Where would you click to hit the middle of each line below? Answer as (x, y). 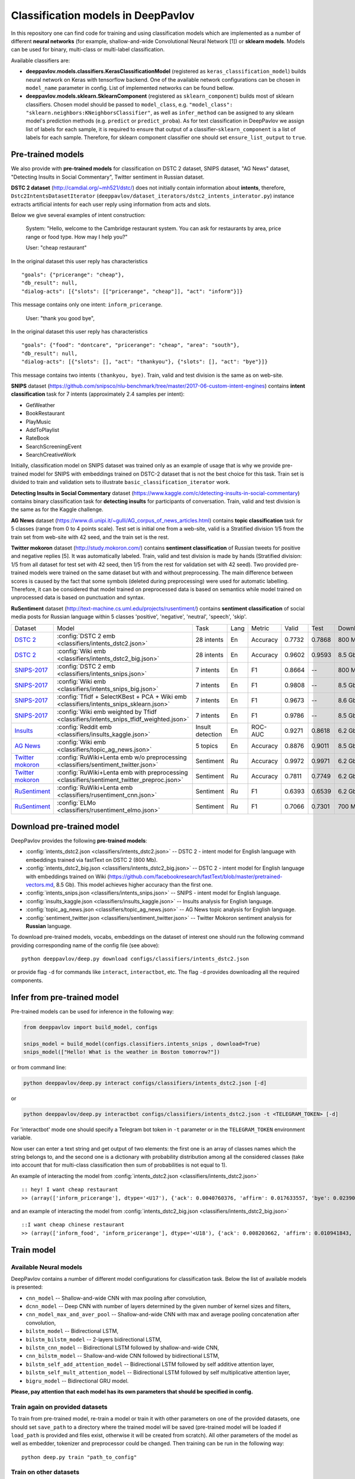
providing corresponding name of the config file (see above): (85, 945)
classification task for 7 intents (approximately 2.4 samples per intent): (98, 394)
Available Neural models (47, 1267)
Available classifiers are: (41, 60)
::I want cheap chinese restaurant (73, 1225)
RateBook (38, 438)
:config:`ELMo (77, 803)
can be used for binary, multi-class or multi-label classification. (88, 50)
